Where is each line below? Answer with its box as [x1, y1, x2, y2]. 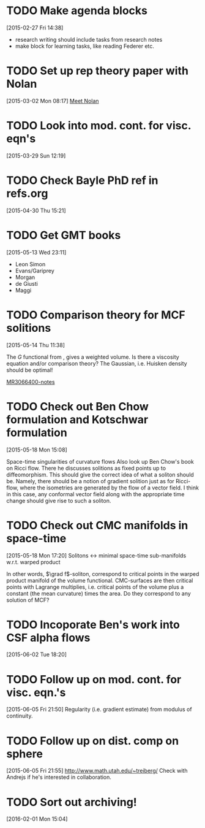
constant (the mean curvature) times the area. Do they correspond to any [6, 589, 191, 597]
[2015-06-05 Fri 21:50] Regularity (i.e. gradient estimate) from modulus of [6, 706, 192, 713]
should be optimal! [6, 366, 53, 374]
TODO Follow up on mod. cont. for [6, 672, 182, 686]
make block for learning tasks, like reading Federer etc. [15, 42, 155, 50]
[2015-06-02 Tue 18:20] [6, 651, 67, 658]
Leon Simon [15, 260, 46, 267]
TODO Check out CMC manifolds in [6, 518, 188, 532]
